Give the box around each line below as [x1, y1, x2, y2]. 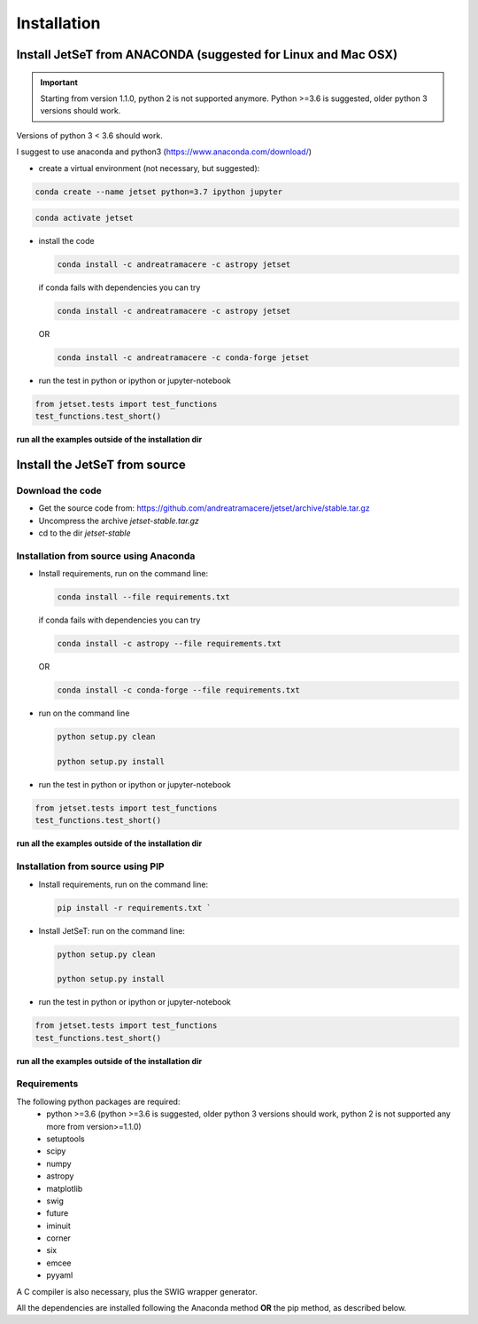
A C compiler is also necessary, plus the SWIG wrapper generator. [16, 1286, 258, 1297]
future [46, 1208, 69, 1218]
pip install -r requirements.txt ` [57, 903, 212, 913]
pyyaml [46, 1270, 73, 1281]
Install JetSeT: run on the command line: [38, 925, 186, 936]
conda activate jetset [35, 213, 134, 223]
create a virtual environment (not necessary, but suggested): [38, 162, 260, 173]
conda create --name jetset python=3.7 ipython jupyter [35, 186, 283, 197]
